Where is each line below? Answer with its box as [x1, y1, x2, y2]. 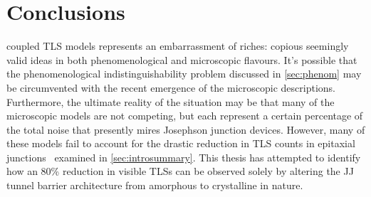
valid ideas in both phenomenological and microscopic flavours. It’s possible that [6, 52, 357, 67]
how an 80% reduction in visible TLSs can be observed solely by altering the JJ [6, 164, 354, 179]
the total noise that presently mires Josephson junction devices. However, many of [6, 122, 365, 137]
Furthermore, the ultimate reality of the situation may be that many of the [6, 94, 335, 109]
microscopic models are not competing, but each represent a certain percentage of [6, 108, 363, 123]
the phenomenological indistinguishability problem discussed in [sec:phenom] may [6, 66, 362, 81]
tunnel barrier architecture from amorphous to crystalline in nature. [6, 178, 303, 193]
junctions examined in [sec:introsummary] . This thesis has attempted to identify [6, 149, 361, 164]
